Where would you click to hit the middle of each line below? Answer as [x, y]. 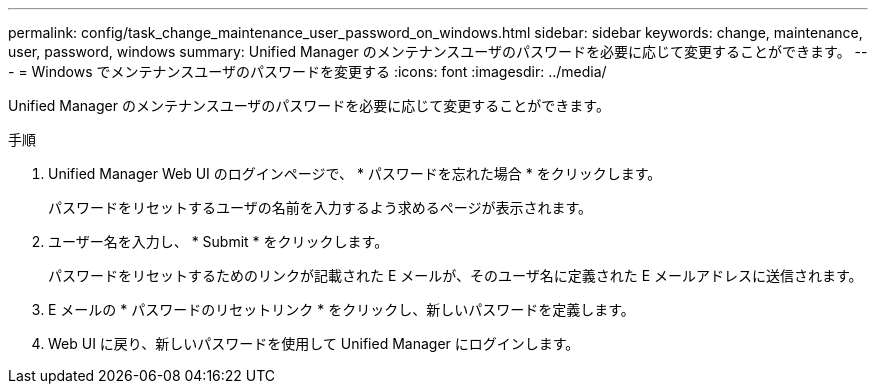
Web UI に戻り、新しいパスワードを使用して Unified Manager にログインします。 [314, 343]
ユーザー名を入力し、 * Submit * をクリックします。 [218, 241]
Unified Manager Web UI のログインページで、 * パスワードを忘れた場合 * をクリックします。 [355, 173]
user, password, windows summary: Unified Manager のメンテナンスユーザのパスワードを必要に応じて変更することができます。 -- [438, 51]
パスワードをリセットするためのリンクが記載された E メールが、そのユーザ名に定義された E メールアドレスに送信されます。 [455, 275]
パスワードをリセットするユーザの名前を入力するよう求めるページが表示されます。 [320, 207]
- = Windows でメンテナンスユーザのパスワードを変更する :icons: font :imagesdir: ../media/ [307, 71]
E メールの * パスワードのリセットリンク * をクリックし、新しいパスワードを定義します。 [341, 309]
